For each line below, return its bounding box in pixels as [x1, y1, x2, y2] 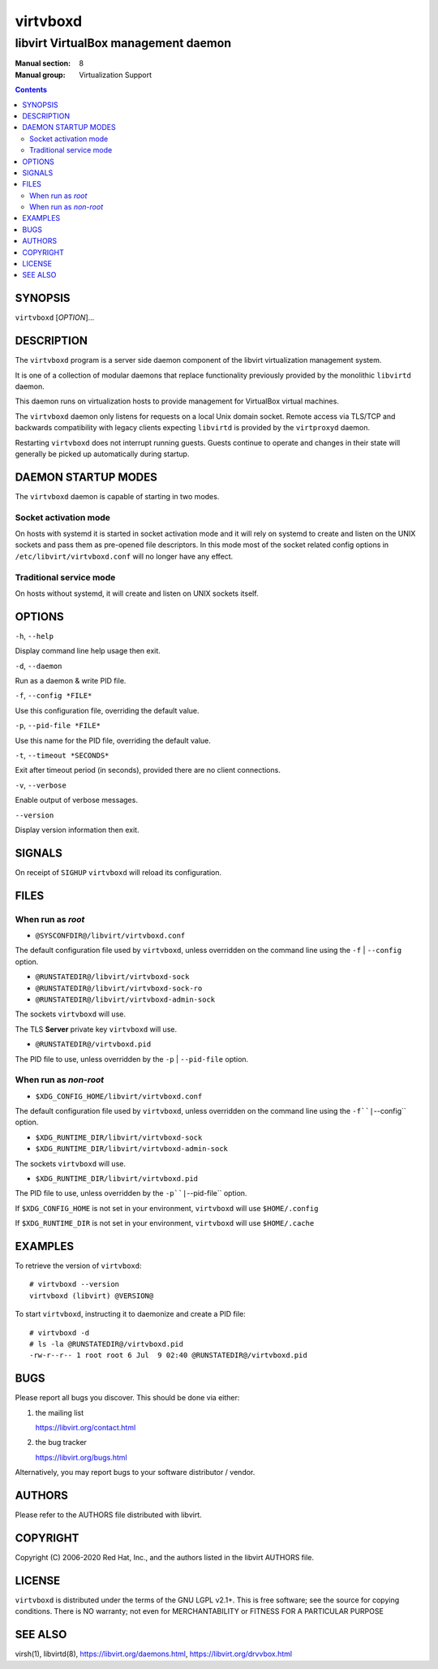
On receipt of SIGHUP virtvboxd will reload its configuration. [15, 867, 222, 877]
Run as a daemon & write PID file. [15, 676, 127, 686]
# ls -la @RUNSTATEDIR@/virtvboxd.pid [29, 1339, 184, 1349]
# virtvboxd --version [29, 1279, 120, 1289]
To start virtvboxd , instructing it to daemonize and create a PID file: [15, 1309, 247, 1319]
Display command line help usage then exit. [15, 646, 161, 656]
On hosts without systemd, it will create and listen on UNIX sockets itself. [15, 589, 259, 598]
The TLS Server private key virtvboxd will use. [15, 1024, 178, 1034]
